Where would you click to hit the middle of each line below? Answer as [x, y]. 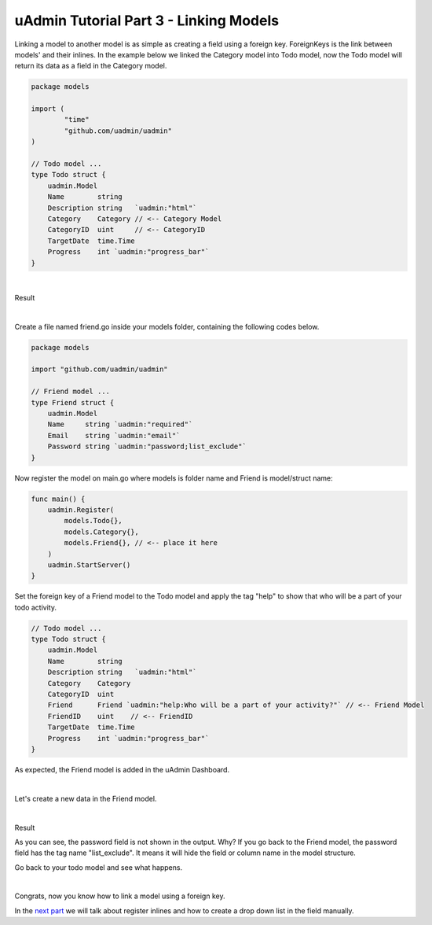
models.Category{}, [101, 532]
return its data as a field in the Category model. [91, 66]
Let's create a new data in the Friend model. [86, 798]
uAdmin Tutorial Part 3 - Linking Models [146, 20]
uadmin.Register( [81, 510]
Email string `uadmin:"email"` [114, 435]
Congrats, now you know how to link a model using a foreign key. [120, 896]
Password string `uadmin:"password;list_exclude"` [147, 447]
